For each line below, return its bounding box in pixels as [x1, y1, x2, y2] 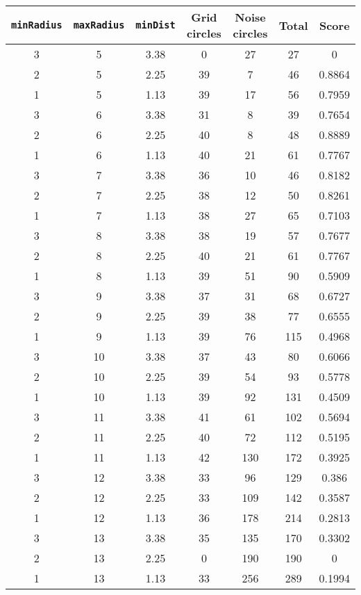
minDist [135, 19, 176, 31]
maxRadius [73, 19, 125, 31]
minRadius [11, 19, 62, 31]
